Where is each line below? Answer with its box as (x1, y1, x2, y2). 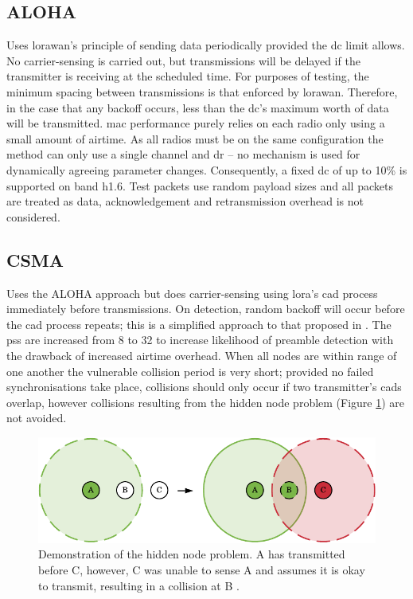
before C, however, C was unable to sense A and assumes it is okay (38, 561, 365, 577)
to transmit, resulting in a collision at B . (38, 577, 240, 593)
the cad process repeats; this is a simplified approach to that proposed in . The (6, 315, 392, 332)
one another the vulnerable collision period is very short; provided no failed (6, 362, 374, 379)
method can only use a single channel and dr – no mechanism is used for (6, 146, 360, 162)
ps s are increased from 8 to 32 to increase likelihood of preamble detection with (6, 331, 394, 348)
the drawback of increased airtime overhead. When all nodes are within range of (6, 346, 397, 363)
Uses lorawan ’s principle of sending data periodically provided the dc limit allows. (6, 37, 405, 53)
